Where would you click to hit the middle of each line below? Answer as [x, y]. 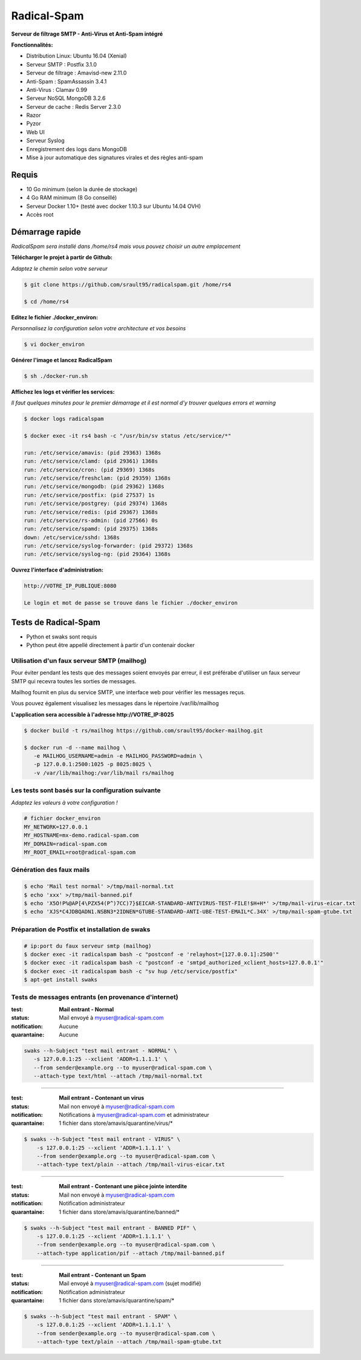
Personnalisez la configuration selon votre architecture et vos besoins [99, 328]
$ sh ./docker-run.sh [56, 376]
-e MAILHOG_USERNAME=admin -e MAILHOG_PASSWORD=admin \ [118, 756]
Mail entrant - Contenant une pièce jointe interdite [123, 1186]
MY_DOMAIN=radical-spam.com [65, 844]
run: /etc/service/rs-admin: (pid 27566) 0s [91, 520]
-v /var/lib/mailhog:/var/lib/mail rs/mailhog [104, 773]
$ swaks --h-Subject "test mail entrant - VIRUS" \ [102, 1139]
